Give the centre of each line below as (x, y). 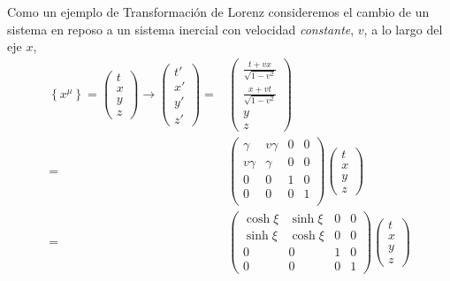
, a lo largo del (403, 29)
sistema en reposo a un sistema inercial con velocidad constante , (181, 29)
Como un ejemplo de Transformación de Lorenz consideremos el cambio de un (218, 11)
